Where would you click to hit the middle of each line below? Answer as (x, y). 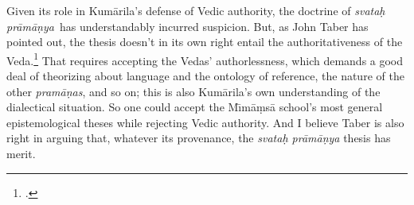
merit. (21, 153)
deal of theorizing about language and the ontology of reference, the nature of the (205, 76)
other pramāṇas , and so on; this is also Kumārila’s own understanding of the (193, 91)
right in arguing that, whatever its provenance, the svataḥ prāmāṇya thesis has (199, 138)
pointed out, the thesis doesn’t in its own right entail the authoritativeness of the (205, 42)
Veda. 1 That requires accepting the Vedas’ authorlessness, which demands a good (205, 59)
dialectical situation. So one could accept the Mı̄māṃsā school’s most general (195, 107)
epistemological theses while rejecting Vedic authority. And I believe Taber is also (205, 122)
